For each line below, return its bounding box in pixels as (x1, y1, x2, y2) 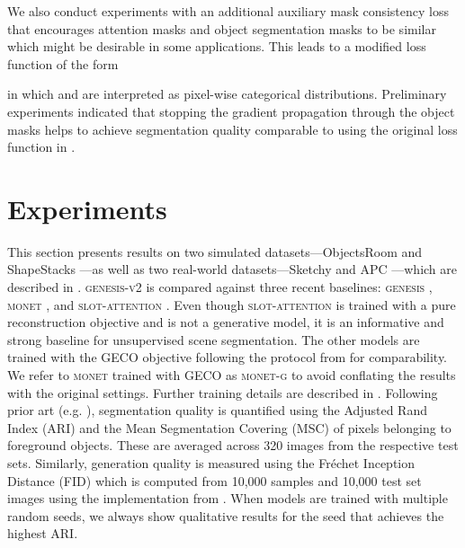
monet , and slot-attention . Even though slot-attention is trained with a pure (7, 295, 456, 314)
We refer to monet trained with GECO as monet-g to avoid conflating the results (7, 366, 456, 384)
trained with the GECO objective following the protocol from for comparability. (7, 348, 448, 367)
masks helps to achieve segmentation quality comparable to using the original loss (7, 119, 458, 138)
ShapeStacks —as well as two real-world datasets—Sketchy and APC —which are (7, 260, 458, 278)
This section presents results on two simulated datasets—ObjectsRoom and (7, 242, 423, 261)
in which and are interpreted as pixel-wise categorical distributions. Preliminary (7, 84, 447, 103)
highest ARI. (7, 524, 78, 543)
